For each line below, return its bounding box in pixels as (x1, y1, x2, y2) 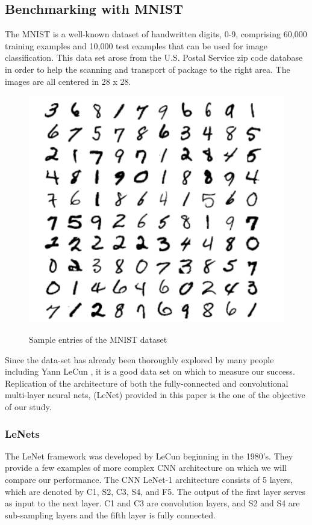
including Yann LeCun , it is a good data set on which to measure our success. (5, 365, 295, 378)
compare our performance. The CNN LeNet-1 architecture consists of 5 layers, (5, 473, 293, 486)
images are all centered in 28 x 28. (5, 75, 131, 87)
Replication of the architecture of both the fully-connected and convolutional (5, 376, 289, 389)
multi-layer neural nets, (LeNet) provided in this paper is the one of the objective (5, 388, 305, 401)
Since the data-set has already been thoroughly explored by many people (5, 353, 274, 366)
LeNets (5, 426, 40, 441)
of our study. (5, 401, 52, 413)
